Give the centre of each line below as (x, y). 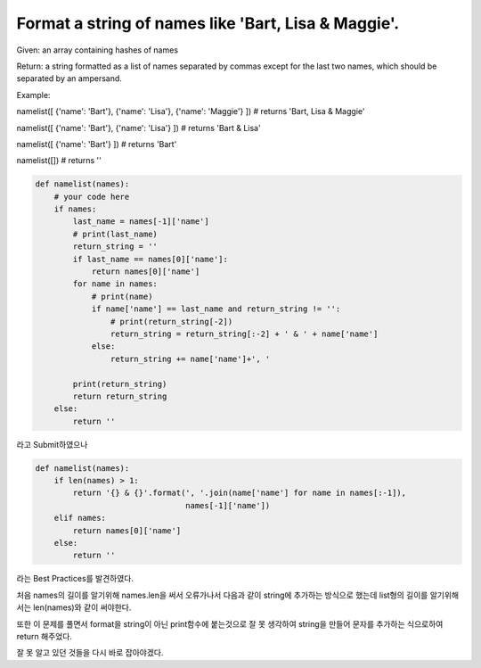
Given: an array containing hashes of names (97, 50)
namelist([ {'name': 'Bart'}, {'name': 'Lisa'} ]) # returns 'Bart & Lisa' (139, 128)
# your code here (92, 197)
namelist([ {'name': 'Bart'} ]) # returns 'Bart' (97, 144)
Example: (33, 95)
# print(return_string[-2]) (171, 322)
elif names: (80, 518)
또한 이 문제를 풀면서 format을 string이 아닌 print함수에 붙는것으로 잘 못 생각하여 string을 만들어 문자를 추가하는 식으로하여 (230, 623)
